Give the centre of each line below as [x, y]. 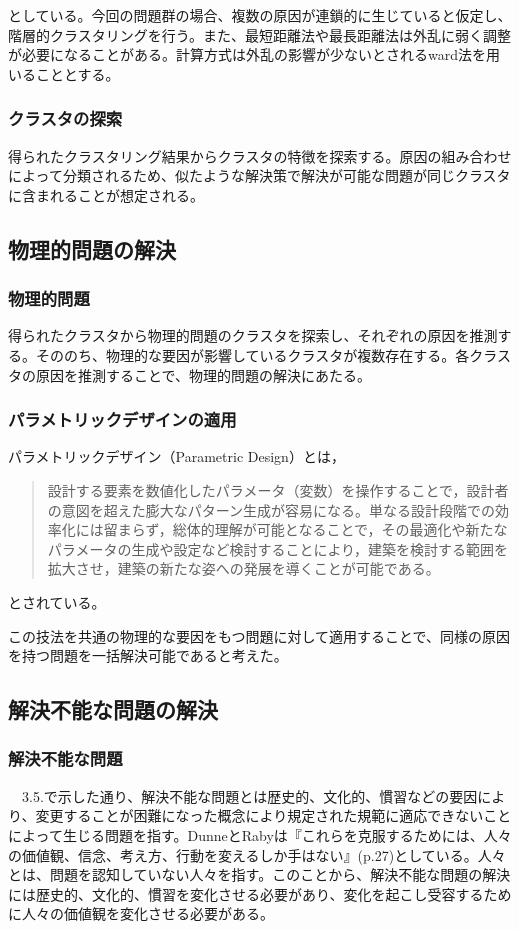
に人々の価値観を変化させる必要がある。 [141, 913]
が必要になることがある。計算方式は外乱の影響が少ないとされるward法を [247, 54]
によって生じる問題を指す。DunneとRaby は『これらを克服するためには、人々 [260, 834]
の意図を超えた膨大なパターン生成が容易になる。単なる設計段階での [271, 509]
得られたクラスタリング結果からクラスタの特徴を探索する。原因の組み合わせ [260, 155]
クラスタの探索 [65, 118]
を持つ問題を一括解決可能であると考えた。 [148, 655]
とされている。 [57, 601]
